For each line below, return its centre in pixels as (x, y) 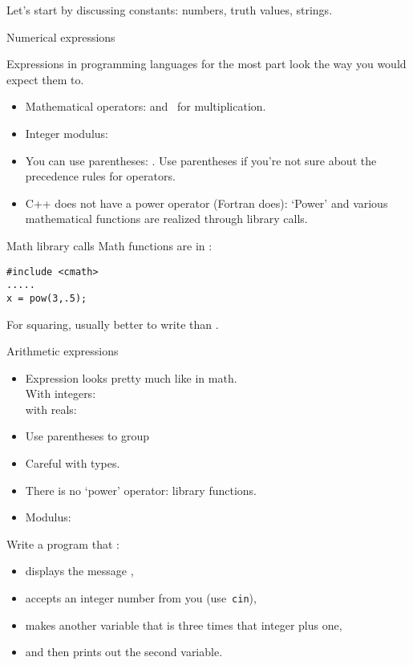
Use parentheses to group (87, 436)
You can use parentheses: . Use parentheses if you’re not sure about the (201, 160)
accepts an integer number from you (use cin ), (141, 598)
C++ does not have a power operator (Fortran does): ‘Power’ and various (206, 203)
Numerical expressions (61, 36)
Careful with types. (73, 463)
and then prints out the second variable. (124, 652)
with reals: (51, 409)
